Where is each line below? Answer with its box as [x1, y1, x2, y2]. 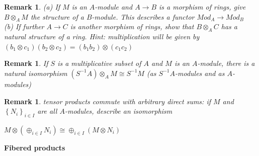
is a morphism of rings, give [159, 2, 246, 12]
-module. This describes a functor [92, 11, 195, 22]
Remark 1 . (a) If [4, 2, 60, 12]
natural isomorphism [4, 67, 67, 78]
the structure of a [30, 11, 84, 22]
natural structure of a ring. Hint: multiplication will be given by [4, 31, 200, 42]
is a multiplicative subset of [57, 58, 141, 68]
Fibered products [4, 142, 65, 152]
